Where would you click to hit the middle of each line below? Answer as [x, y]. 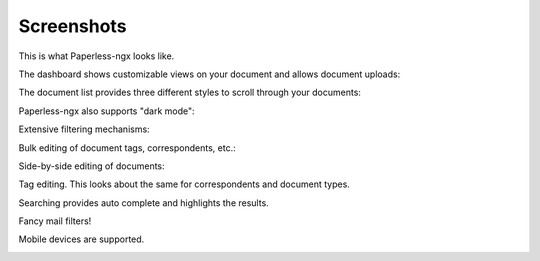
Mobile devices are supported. [81, 239]
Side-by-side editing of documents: [91, 166]
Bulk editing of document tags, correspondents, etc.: [127, 147]
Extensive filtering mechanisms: [84, 129]
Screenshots [72, 26]
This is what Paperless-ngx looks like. [96, 56]
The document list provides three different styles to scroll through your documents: [190, 92]
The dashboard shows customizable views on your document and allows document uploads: [209, 74]
